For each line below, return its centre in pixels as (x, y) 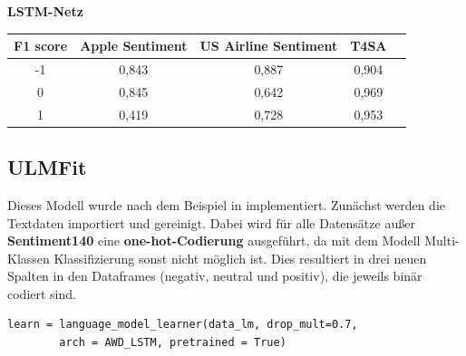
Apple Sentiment (134, 46)
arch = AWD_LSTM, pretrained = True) (173, 343)
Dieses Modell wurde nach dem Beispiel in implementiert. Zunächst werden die (227, 204)
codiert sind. (42, 293)
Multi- (442, 241)
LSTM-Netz (45, 11)
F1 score (41, 46)
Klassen (29, 258)
